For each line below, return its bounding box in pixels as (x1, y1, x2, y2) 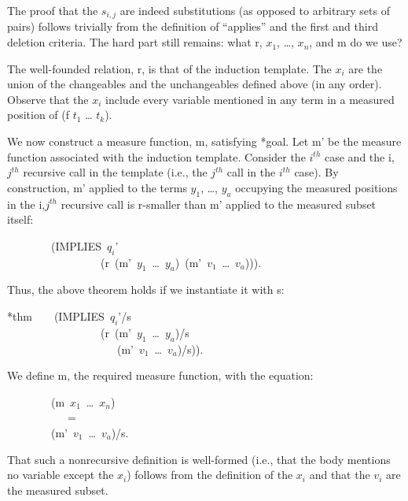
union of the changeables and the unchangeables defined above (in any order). (7, 76, 382, 92)
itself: (7, 211, 34, 228)
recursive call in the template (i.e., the (23, 164, 208, 180)
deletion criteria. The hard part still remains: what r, (7, 34, 263, 50)
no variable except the (7, 466, 114, 483)
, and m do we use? (309, 34, 402, 50)
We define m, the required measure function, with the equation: (7, 367, 314, 384)
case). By (294, 164, 339, 180)
